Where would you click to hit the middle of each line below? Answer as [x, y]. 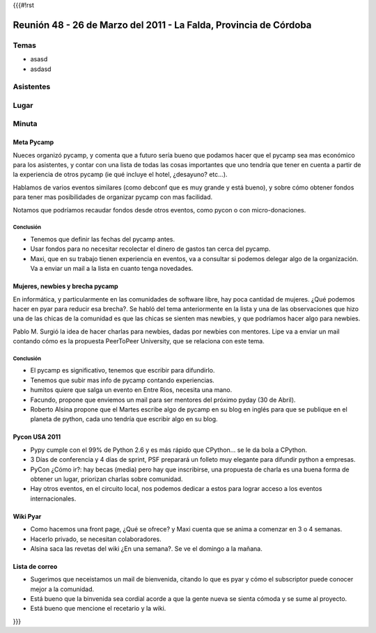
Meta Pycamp [33, 142]
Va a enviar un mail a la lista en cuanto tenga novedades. [112, 269]
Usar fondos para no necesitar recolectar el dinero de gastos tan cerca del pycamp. [150, 249]
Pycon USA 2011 [37, 437]
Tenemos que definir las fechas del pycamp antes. [103, 239]
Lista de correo [35, 566]
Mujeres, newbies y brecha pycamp [65, 286]
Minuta [25, 124]
